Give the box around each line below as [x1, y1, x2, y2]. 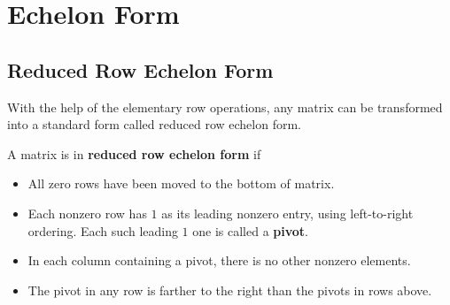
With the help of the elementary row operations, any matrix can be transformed [7, 97, 443, 116]
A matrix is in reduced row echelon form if [7, 144, 261, 163]
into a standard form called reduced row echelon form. [7, 115, 301, 133]
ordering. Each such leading [27, 221, 178, 240]
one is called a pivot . [192, 221, 309, 240]
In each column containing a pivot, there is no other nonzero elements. [27, 251, 411, 270]
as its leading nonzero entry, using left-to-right [161, 203, 414, 222]
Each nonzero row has [27, 203, 147, 222]
